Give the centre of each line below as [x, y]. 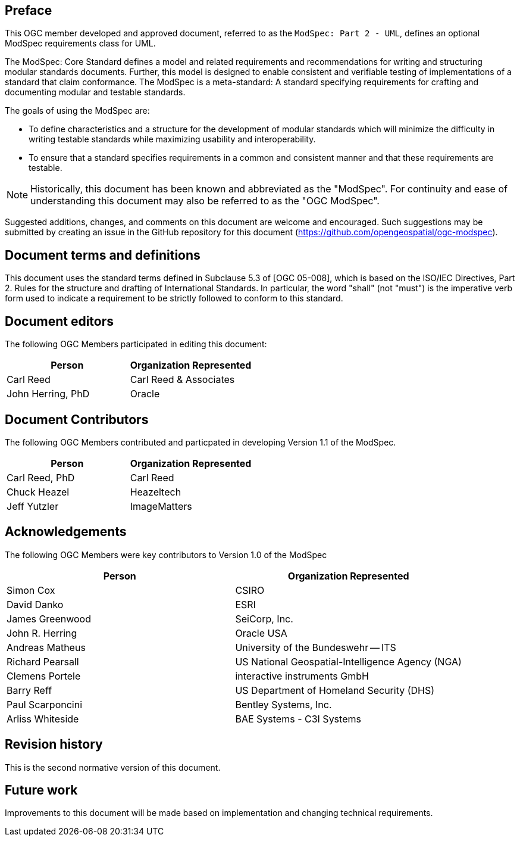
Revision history [54, 745]
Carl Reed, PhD [41, 477]
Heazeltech [156, 492]
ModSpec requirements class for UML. [80, 43]
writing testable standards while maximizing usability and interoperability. [172, 139]
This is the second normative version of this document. [113, 767]
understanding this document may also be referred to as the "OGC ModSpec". [205, 201]
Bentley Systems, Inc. [284, 704]
